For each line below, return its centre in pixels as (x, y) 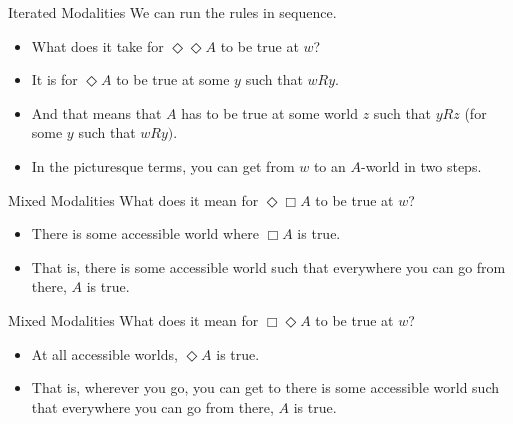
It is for (54, 79)
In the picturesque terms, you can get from (163, 165)
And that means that (96, 112)
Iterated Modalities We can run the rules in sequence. (172, 12)
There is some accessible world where (145, 233)
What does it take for (97, 45)
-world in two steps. (421, 165)
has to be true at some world (269, 112)
